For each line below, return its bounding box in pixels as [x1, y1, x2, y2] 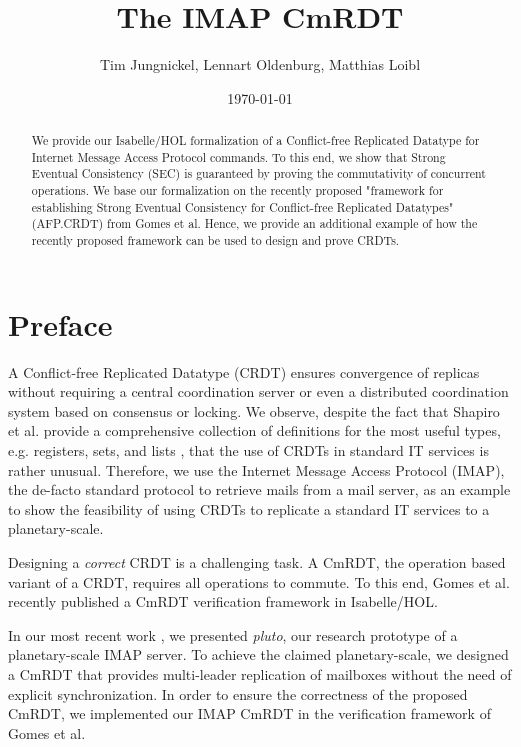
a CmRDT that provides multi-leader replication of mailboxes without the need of [8, 663, 512, 684]
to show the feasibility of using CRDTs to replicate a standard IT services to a [8, 498, 490, 519]
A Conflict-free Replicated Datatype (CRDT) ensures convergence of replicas [8, 361, 480, 382]
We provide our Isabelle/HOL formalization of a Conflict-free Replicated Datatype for [31, 132, 480, 149]
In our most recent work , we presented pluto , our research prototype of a [8, 624, 458, 645]
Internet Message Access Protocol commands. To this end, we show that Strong [31, 148, 446, 165]
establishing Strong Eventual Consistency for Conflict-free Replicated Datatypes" [31, 198, 454, 215]
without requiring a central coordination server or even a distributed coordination [8, 381, 509, 402]
